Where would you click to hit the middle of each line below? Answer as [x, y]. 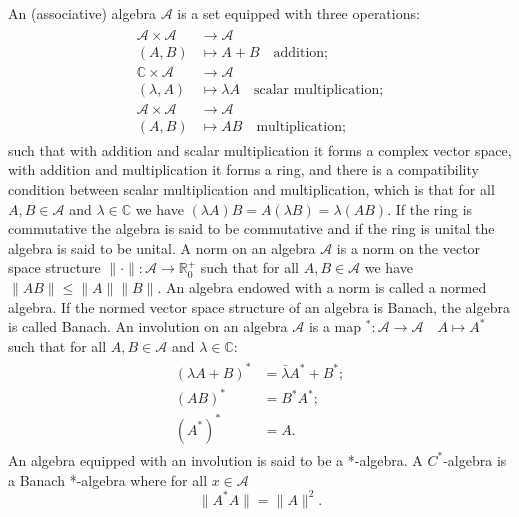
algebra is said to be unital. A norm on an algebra [162, 247]
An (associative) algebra [82, 13]
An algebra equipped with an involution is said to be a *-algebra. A [215, 459]
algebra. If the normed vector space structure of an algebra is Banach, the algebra [259, 306]
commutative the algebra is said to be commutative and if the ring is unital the [251, 228]
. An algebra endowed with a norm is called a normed [322, 286]
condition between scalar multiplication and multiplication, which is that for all [251, 189]
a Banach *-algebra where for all [108, 479]
